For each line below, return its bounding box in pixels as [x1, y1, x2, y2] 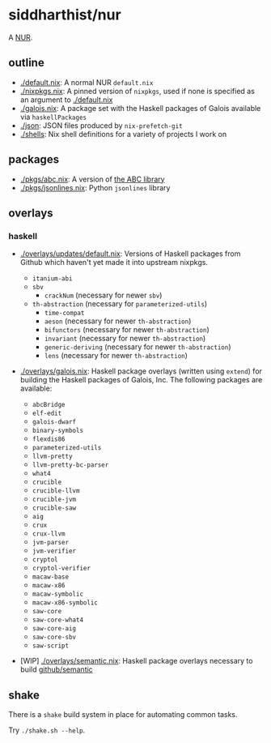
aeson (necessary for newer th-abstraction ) [44, 316, 192, 326]
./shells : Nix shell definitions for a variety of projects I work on [19, 129, 227, 139]
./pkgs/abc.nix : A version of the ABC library [19, 174, 165, 184]
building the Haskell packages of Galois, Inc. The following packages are [19, 375, 263, 385]
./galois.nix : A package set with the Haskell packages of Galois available [19, 103, 261, 113]
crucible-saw [32, 504, 77, 512]
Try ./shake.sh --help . [8, 725, 86, 735]
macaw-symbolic [32, 590, 83, 599]
